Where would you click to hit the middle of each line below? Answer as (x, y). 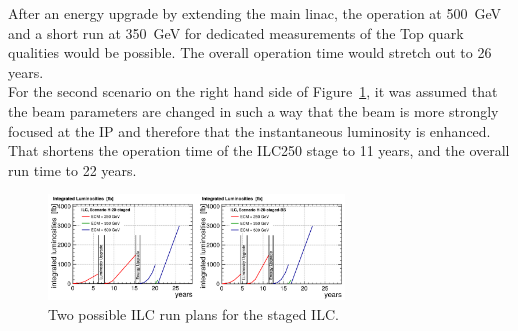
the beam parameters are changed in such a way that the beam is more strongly (253, 110)
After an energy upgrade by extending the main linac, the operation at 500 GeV (255, 13)
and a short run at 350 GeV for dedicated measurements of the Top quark (236, 32)
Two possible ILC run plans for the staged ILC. (193, 314)
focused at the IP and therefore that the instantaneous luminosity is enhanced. (249, 130)
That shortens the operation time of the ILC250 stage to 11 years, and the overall (259, 150)
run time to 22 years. (72, 169)
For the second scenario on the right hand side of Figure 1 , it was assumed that (253, 91)
